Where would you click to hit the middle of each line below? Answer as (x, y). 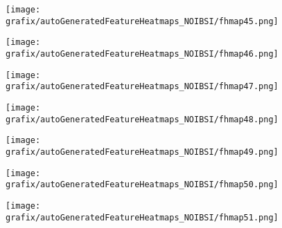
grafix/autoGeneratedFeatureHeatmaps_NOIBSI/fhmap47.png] (142, 87)
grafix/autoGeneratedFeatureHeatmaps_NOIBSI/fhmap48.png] (142, 119)
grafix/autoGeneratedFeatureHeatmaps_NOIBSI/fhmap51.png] (142, 217)
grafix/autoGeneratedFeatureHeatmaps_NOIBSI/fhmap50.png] (142, 185)
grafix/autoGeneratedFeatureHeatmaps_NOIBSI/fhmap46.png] (142, 54)
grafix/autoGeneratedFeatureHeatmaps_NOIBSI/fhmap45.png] (142, 21)
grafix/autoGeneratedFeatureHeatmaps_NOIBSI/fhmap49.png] (142, 152)
